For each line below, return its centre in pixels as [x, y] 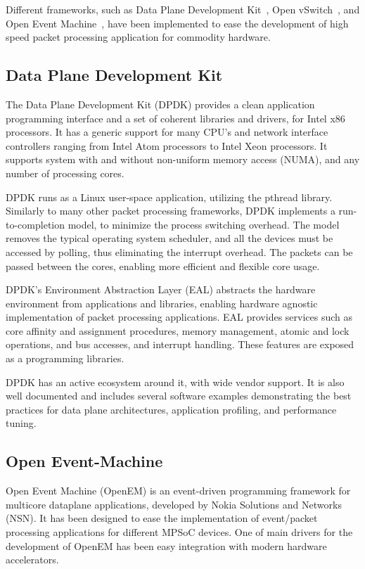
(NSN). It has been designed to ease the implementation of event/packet [162, 518]
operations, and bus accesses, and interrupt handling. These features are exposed [180, 344]
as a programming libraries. [65, 358]
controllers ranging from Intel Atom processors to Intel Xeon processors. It [167, 145]
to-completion [35, 224]
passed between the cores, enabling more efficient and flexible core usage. [163, 266]
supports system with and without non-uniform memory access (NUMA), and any [183, 159]
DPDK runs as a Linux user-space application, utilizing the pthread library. [169, 197]
